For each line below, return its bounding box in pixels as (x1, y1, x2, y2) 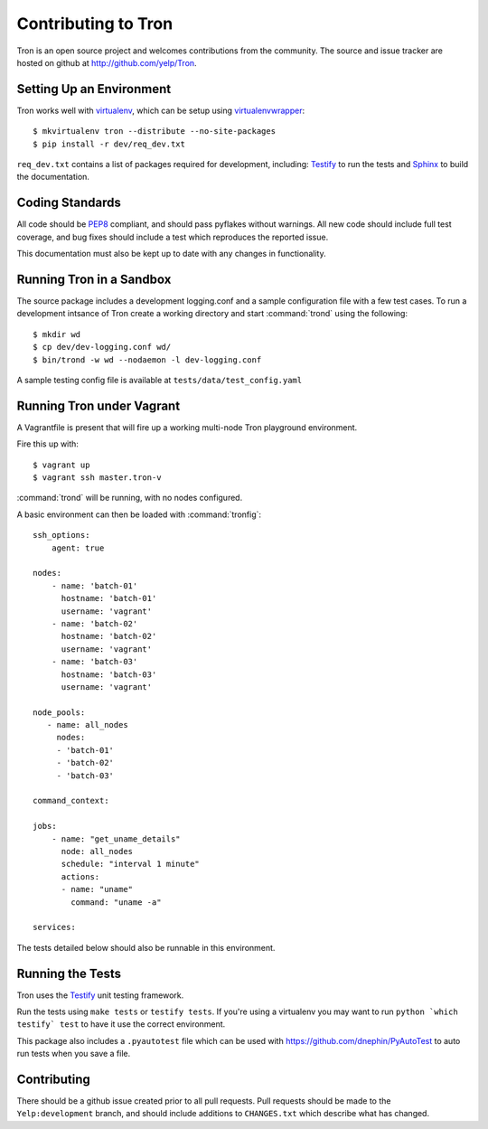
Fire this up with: (16, 438, 79, 449)
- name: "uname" (61, 884, 134, 895)
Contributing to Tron (16, 14, 174, 33)
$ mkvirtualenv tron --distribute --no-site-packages (33, 127, 276, 136)
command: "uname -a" (70, 897, 162, 908)
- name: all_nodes (46, 720, 128, 730)
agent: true (51, 542, 105, 553)
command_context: (33, 795, 109, 806)
